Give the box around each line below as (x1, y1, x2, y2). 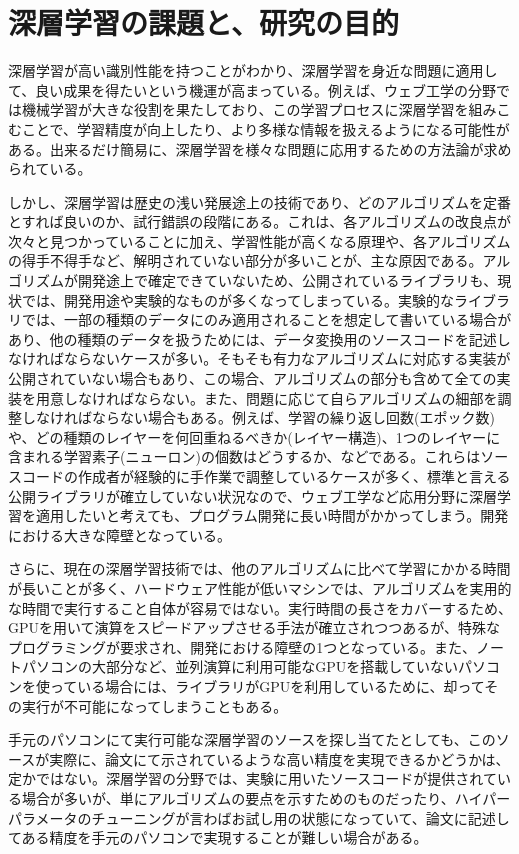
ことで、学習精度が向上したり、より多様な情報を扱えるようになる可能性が (21, 118, 510, 139)
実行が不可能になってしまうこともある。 (21, 695, 288, 716)
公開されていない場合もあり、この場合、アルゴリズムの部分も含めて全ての (8, 368, 497, 389)
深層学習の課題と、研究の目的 (8, 2, 399, 43)
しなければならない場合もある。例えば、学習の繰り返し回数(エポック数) (21, 407, 495, 428)
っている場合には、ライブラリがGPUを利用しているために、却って (49, 675, 485, 696)
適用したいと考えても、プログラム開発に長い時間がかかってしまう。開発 (35, 505, 509, 526)
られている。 (8, 158, 92, 179)
